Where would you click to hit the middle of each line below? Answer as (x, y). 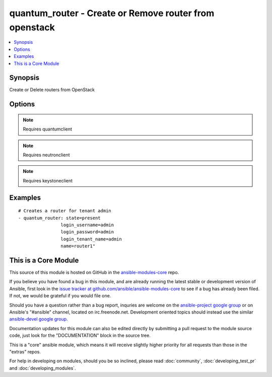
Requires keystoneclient (48, 180)
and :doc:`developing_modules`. (43, 368)
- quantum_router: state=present (59, 218)
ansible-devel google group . (39, 319)
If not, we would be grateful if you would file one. (60, 296)
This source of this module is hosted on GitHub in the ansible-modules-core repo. (94, 273)
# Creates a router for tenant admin (65, 211)
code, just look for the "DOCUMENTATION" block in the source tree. (80, 336)
